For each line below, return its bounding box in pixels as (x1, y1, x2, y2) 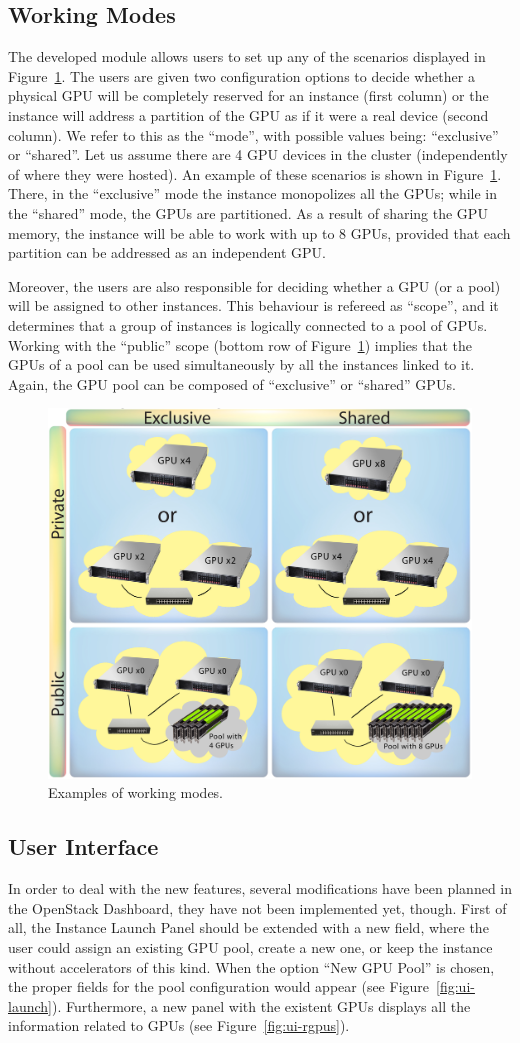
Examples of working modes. (48, 782, 223, 803)
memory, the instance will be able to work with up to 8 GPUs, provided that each (8, 222, 511, 243)
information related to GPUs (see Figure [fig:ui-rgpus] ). (8, 1015, 350, 1036)
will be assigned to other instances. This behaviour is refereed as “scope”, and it (8, 295, 499, 316)
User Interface (8, 831, 159, 862)
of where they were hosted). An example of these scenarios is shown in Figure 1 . (8, 163, 502, 184)
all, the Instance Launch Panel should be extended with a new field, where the (8, 917, 489, 938)
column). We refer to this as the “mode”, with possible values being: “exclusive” (8, 124, 499, 145)
